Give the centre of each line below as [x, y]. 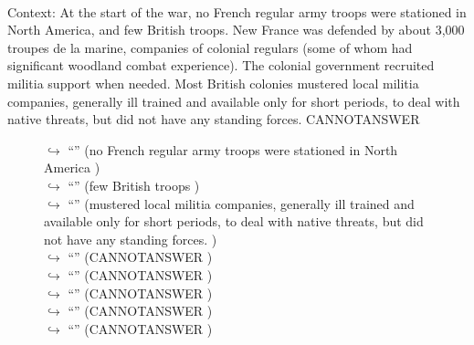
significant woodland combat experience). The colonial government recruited [221, 65]
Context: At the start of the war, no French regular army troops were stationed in [237, 11]
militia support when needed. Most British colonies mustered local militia [213, 83]
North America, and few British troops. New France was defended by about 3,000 [236, 30]
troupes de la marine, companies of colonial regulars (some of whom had [210, 47]
